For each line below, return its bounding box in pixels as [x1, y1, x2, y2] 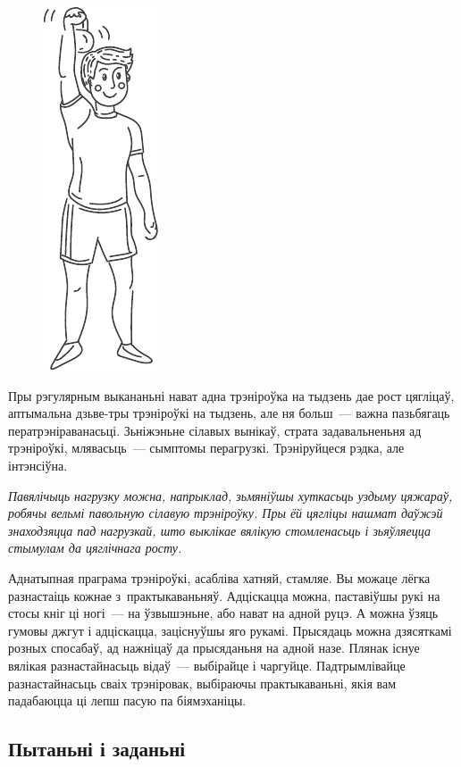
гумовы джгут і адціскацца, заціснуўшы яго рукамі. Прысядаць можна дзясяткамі [8, 621, 452, 639]
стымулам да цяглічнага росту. [8, 538, 182, 557]
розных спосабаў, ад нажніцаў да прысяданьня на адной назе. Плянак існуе [8, 638, 420, 657]
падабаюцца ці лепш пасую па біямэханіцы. [8, 691, 247, 710]
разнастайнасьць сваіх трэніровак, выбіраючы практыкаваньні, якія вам [8, 673, 397, 692]
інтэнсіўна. [8, 455, 68, 474]
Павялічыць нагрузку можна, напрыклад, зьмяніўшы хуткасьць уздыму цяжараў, [8, 486, 453, 504]
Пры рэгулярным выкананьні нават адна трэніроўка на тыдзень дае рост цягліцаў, [8, 386, 455, 404]
